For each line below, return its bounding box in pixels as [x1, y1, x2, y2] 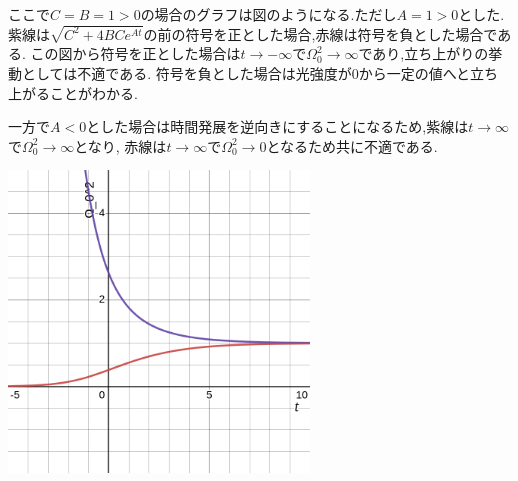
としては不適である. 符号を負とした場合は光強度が [21, 63, 352, 84]
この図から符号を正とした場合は [30, 43, 241, 64]
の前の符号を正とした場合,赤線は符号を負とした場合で [143, 23, 498, 44]
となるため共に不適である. [266, 135, 438, 156]
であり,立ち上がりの [358, 43, 489, 64]
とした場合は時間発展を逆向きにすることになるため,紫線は [86, 116, 469, 137]
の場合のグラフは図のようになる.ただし [140, 4, 397, 24]
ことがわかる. [49, 82, 138, 103]
